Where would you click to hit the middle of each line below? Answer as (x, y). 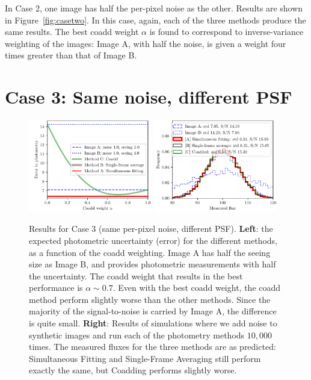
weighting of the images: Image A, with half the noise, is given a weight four (146, 43)
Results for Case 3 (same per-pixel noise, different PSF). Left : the (151, 229)
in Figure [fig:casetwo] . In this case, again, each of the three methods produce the (155, 20)
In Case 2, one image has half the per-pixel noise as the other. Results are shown (154, 8)
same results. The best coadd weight (72, 32)
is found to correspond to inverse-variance (226, 32)
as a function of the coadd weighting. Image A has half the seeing (150, 252)
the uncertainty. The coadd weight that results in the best (136, 276)
